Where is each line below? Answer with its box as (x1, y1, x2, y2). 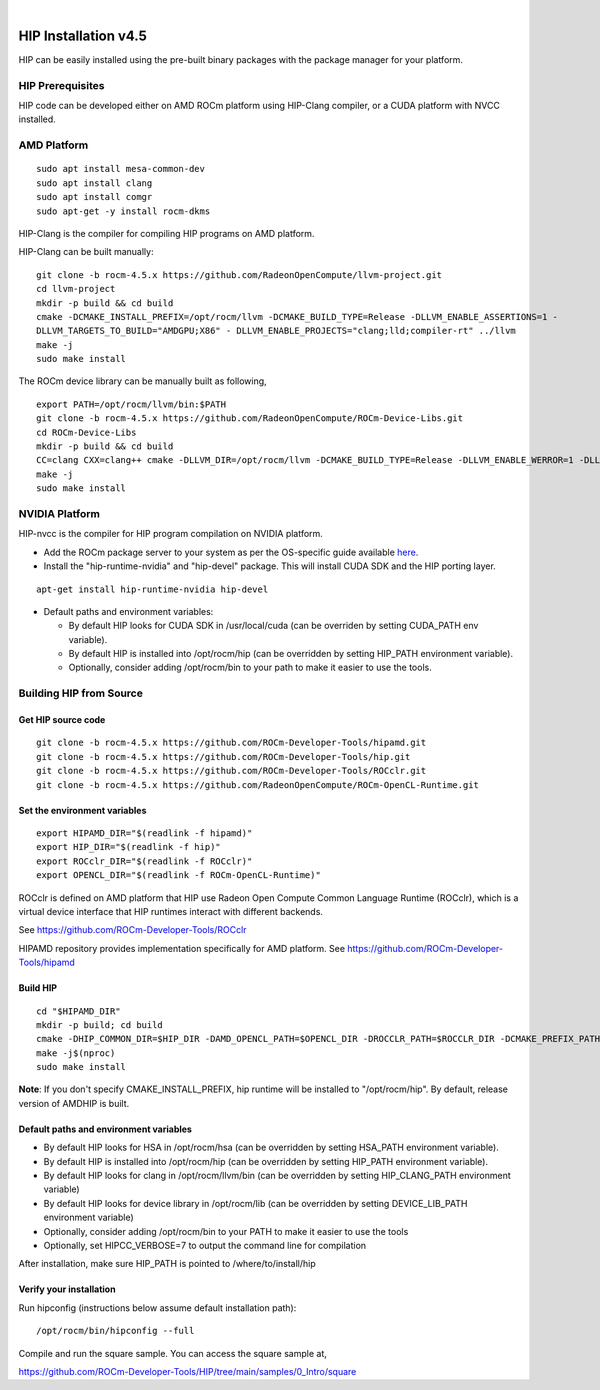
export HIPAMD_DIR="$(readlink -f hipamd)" (36, 827, 253, 839)
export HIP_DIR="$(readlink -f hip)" (36, 841, 222, 853)
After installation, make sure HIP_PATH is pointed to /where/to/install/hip (18, 1258, 317, 1270)
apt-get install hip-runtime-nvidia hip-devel (36, 583, 269, 595)
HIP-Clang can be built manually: (18, 246, 154, 258)
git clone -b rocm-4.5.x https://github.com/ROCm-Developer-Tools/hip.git (36, 751, 411, 762)
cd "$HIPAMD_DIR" (36, 1005, 121, 1017)
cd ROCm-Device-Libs (36, 426, 137, 438)
